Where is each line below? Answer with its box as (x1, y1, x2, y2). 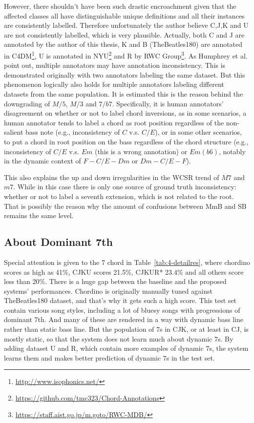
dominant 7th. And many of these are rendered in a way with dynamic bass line (4, 314, 243, 324)
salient (4, 127, 23, 137)
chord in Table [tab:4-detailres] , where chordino (107, 257, 250, 267)
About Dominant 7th (4, 234, 113, 249)
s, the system (209, 343, 249, 353)
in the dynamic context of (4, 156, 81, 166)
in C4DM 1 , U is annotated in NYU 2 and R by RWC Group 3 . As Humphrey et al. (4, 49, 248, 60)
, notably (219, 146, 246, 156)
